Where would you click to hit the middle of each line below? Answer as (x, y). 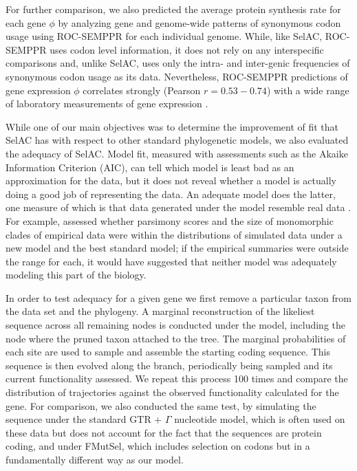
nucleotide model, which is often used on (260, 419)
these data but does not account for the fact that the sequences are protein (164, 432)
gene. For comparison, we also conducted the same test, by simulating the (161, 405)
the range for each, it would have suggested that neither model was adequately (171, 261)
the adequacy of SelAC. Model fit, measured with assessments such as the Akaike (177, 153)
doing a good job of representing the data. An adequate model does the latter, (171, 194)
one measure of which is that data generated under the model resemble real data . (178, 207)
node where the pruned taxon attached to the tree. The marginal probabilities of (176, 338)
